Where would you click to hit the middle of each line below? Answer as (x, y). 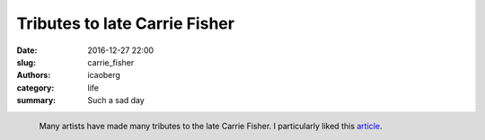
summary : (36, 101)
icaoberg (104, 75)
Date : (27, 50)
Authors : (34, 75)
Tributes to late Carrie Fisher (126, 23)
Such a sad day (116, 101)
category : (35, 87)
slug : (26, 62)
